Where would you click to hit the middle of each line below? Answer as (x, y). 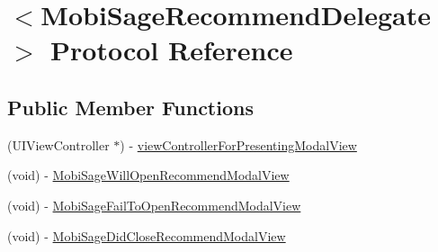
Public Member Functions (130, 107)
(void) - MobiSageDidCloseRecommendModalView (147, 235)
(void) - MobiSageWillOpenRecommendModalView (148, 175)
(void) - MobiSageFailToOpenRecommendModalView (154, 205)
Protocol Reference (172, 50)
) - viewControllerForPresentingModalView (238, 144)
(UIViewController (58, 144)
